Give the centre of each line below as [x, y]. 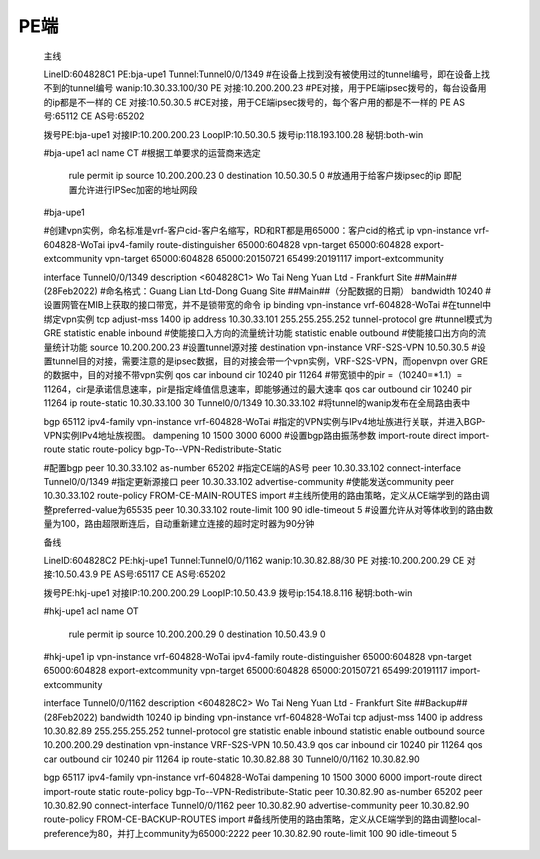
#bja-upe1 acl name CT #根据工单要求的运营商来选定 [152, 152]
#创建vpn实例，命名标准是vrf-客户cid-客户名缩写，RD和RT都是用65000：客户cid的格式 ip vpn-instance [257, 231]
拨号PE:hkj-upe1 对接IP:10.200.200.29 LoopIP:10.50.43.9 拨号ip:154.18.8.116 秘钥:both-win [228, 592]
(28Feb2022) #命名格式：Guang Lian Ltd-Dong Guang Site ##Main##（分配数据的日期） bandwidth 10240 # [267, 291]
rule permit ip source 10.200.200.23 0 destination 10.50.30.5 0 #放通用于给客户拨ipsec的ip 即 [260, 176]
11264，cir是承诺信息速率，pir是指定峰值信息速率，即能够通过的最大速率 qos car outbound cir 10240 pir [257, 389]
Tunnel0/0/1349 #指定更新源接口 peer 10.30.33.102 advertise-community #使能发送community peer [249, 482]
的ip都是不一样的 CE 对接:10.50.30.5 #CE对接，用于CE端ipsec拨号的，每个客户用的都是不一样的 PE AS [254, 102]
